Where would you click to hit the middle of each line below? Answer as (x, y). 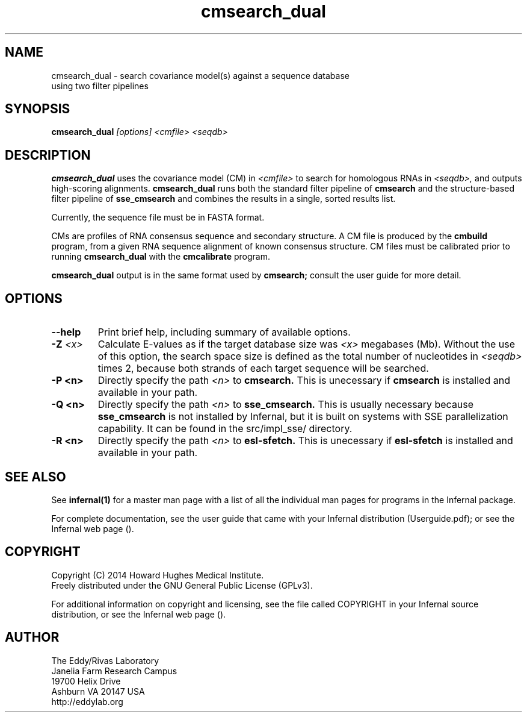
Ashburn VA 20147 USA (98, 691)
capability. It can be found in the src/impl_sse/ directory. (225, 429)
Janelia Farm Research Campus (114, 671)
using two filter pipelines (100, 86)
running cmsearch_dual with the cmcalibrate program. (161, 257)
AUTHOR (32, 637)
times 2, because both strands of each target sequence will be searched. (263, 368)
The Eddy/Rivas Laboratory (105, 660)
